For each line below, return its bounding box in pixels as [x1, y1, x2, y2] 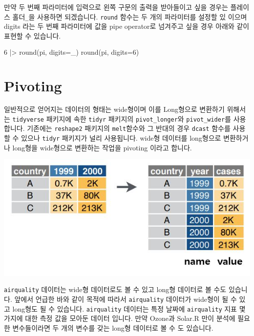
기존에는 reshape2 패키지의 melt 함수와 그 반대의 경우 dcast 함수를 [27, 123, 231, 133]
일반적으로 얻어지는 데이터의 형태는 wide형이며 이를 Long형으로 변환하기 [4, 104, 225, 114]
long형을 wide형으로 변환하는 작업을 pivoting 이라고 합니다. [12, 142, 192, 152]
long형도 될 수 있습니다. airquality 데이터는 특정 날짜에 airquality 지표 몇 [12, 303, 246, 314]
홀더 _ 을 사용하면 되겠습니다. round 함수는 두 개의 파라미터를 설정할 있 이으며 [12, 11, 247, 21]
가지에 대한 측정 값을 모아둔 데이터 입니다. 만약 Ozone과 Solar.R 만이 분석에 [4, 313, 235, 323]
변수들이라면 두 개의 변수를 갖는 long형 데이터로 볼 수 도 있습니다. [12, 322, 213, 333]
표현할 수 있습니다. [4, 30, 61, 41]
